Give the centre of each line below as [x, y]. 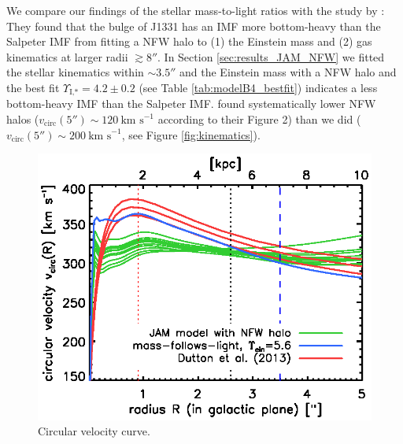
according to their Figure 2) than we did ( [259, 119]
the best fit [33, 87]
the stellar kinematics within [75, 72]
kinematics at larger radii [67, 56]
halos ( [23, 119]
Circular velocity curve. [94, 431]
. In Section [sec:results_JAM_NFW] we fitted [271, 56]
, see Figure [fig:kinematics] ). [191, 134]
